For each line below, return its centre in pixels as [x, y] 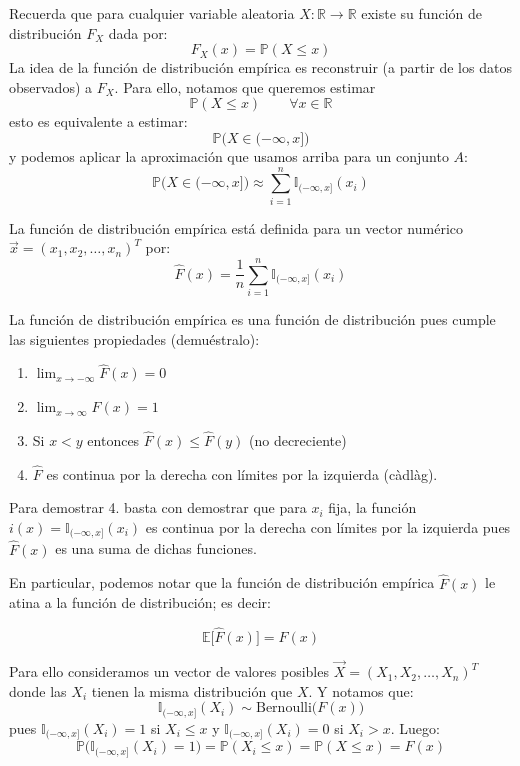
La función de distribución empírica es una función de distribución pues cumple [252, 319]
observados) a [51, 86]
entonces [113, 440]
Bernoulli [283, 708]
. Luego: [415, 727]
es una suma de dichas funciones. [156, 548]
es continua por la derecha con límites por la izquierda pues [328, 527]
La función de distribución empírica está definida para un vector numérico [236, 227]
